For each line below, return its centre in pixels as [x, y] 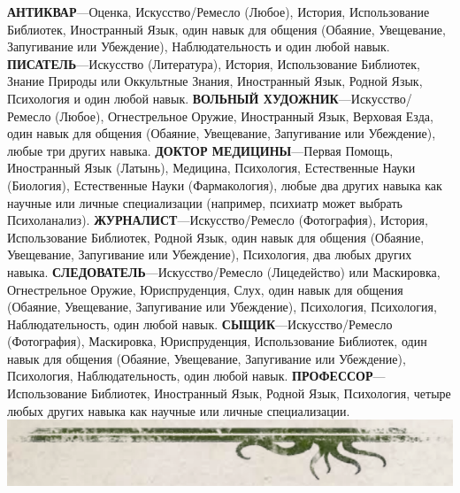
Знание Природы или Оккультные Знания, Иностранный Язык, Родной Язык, [215, 81]
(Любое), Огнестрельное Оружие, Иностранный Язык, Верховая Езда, [244, 116]
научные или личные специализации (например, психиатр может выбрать [205, 202]
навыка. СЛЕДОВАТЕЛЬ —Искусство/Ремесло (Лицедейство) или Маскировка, [224, 271]
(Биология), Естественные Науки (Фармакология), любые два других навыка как [225, 185]
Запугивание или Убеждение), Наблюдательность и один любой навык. [199, 46]
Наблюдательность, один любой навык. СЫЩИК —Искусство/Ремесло [200, 324]
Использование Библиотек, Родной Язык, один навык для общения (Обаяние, [216, 237]
